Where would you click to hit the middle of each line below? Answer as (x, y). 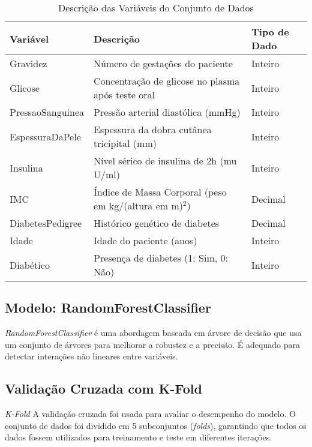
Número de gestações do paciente (163, 63)
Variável (29, 38)
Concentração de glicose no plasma (167, 81)
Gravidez (28, 63)
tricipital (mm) (125, 143)
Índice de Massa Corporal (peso (160, 192)
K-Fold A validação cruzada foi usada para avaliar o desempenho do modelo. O (150, 414)
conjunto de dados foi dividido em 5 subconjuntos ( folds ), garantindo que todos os (156, 425)
